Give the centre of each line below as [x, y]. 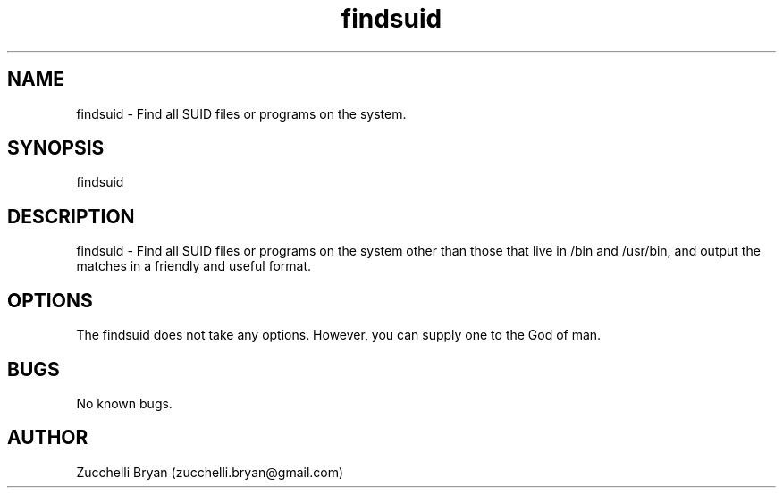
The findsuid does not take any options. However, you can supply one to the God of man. [339, 335]
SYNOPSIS [56, 148]
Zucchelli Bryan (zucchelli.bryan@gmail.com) [210, 472]
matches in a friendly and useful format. [194, 266]
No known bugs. [124, 403]
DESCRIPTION [71, 216]
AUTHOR [48, 438]
